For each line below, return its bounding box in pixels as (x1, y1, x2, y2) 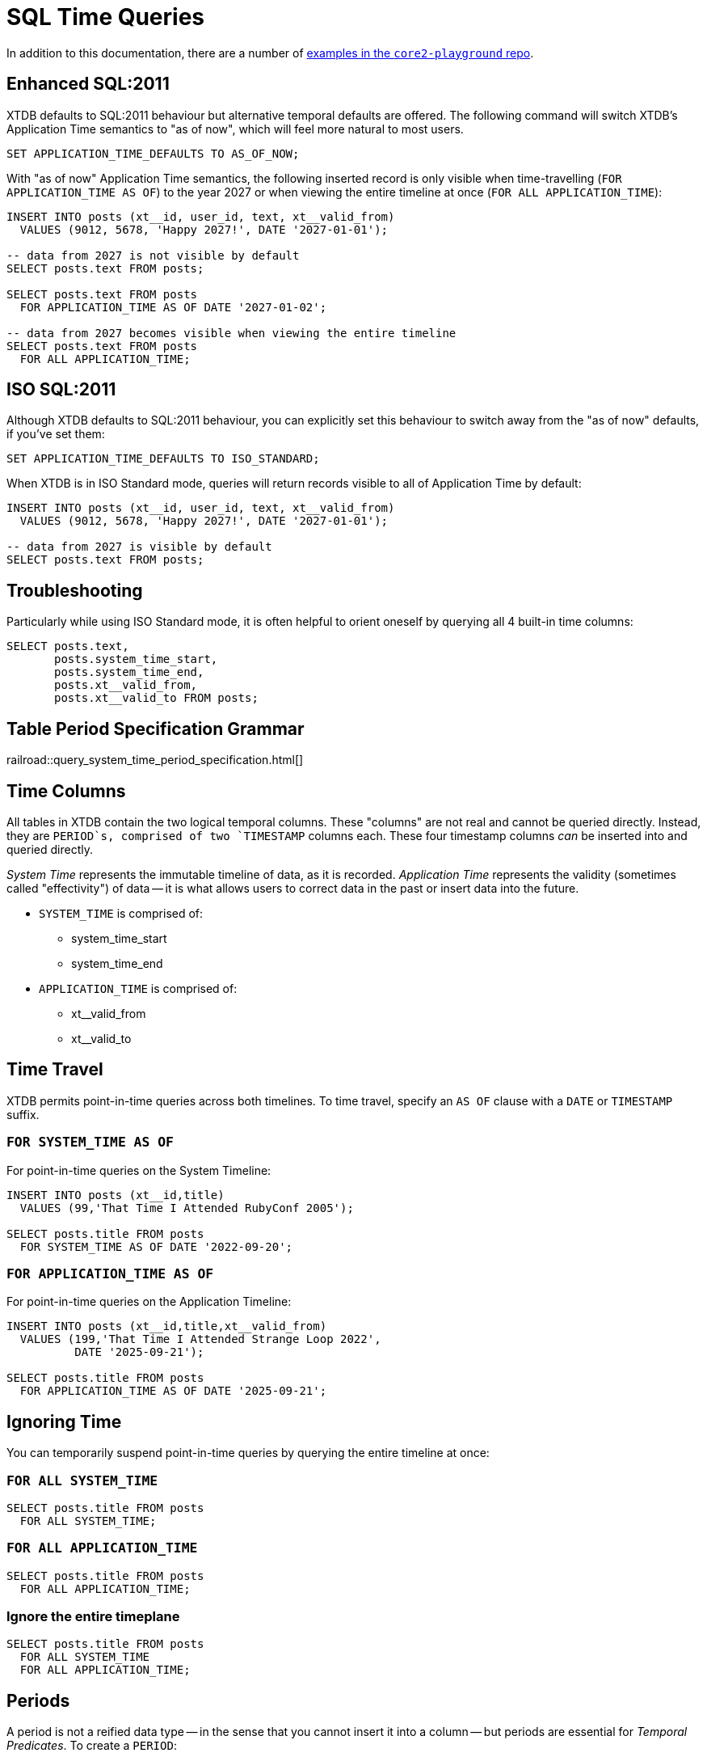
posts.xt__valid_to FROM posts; (54, 691, 259, 705)
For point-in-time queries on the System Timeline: (6, 1163, 271, 1177)
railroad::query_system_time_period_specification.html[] (6, 753, 304, 767)
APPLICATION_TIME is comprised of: (39, 981, 238, 995)
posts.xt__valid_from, (54, 678, 198, 692)
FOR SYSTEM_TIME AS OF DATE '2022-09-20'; (19, 1240, 293, 1253)
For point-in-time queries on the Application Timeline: (6, 1295, 292, 1309)
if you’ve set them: (6, 427, 105, 441)
